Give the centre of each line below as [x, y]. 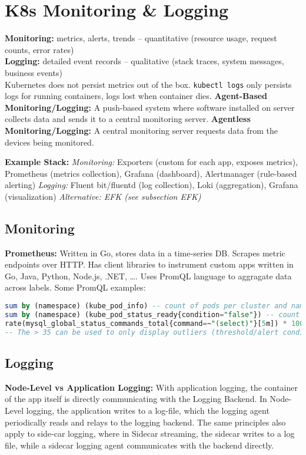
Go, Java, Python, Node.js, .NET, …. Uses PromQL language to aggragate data [148, 276]
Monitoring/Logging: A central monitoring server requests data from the [141, 130]
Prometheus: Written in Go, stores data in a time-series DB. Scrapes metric [145, 253]
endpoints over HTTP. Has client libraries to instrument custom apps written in [149, 264]
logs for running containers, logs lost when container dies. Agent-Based [136, 96]
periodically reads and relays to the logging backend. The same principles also [145, 422]
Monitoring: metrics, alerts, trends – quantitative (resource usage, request [141, 38]
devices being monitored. [49, 142]
